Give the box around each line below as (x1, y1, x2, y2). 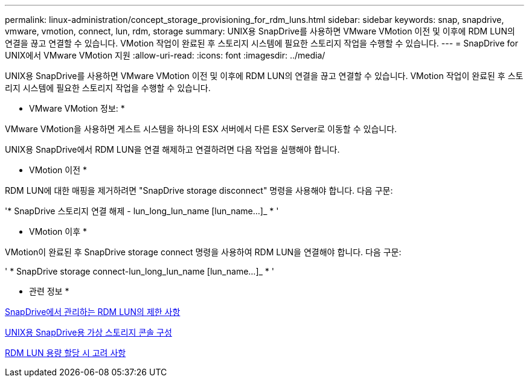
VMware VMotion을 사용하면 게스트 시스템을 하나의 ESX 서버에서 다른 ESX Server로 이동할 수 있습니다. (5, 124, 397, 134)
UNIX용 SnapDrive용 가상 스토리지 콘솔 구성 (5, 327, 172, 337)
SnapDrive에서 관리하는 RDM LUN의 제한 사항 (5, 307, 181, 317)
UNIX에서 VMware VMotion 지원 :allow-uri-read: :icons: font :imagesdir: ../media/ (5, 50, 325, 60)
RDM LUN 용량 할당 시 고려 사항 (5, 348, 126, 358)
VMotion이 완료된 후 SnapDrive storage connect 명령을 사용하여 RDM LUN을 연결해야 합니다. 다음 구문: (5, 247, 402, 257)
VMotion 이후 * (29, 226, 87, 237)
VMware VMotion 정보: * (29, 103, 125, 113)
